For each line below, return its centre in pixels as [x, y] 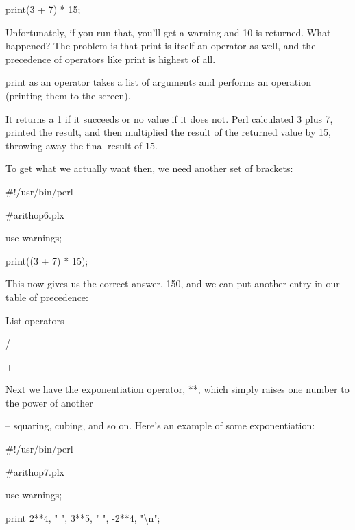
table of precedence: [47, 297]
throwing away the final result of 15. [82, 145]
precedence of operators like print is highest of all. [111, 59]
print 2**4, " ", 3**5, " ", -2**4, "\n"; [83, 517]
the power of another [49, 402]
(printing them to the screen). [68, 95]
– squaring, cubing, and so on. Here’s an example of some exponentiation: [160, 425]
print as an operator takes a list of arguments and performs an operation [158, 82]
